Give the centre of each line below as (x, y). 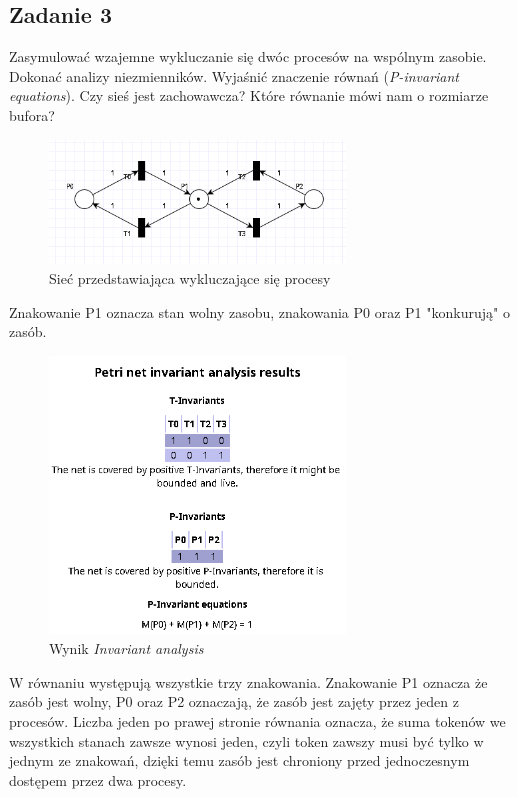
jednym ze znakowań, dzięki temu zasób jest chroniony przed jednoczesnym (239, 760)
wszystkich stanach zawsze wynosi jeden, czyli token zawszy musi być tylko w (246, 740)
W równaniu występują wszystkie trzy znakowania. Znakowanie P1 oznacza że (248, 681)
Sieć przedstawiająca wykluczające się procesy (190, 278)
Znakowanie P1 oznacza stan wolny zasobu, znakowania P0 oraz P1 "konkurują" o (259, 311)
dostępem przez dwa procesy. (98, 779)
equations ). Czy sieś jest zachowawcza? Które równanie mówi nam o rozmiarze (249, 95)
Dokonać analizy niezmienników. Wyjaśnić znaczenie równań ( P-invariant (234, 75)
